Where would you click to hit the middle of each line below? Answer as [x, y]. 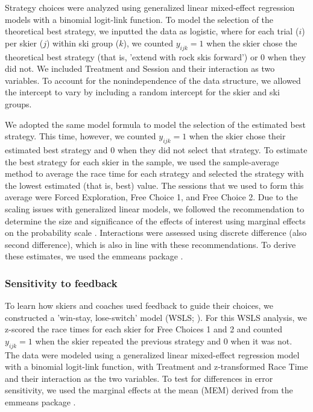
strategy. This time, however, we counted [81, 136]
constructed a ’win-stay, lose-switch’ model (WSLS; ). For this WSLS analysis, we [156, 317]
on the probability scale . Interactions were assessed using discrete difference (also [156, 233]
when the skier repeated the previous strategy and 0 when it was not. [164, 341]
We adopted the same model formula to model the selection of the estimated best [155, 124]
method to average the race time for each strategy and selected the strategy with [154, 173]
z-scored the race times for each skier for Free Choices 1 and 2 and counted [144, 329]
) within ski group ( [83, 43]
